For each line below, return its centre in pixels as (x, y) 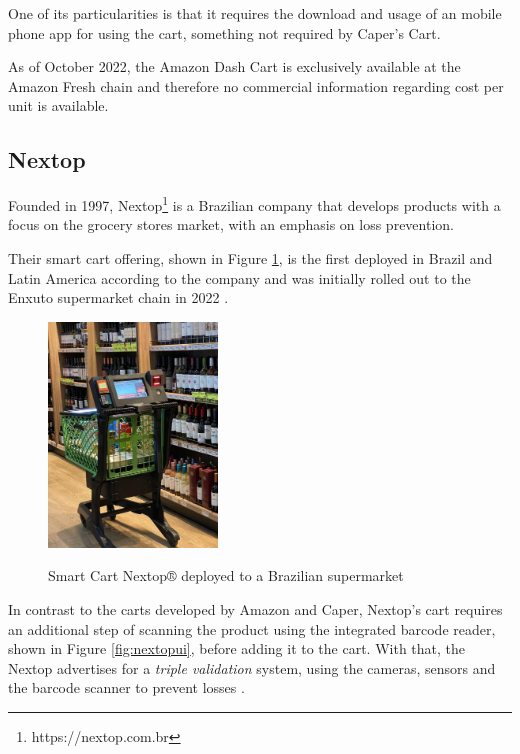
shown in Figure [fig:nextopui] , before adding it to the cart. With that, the (237, 648)
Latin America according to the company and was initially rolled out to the (239, 277)
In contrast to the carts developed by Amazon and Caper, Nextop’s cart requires (255, 608)
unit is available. (58, 105)
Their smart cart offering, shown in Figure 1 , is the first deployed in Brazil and (250, 258)
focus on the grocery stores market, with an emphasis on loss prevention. (231, 224)
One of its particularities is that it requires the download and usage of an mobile (255, 13)
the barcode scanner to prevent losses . (126, 687)
